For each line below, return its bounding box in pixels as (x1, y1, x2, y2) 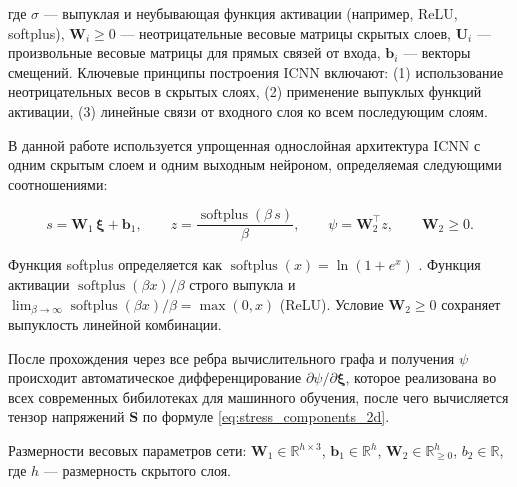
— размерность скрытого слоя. (43, 459, 231, 480)
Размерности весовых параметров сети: (8, 440, 247, 461)
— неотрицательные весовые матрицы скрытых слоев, (120, 22, 452, 43)
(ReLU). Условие (279, 293, 384, 314)
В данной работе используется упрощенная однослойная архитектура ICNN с (8, 134, 481, 155)
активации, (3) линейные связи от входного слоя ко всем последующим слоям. (8, 100, 488, 121)
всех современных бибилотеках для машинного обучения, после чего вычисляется (8, 386, 509, 407)
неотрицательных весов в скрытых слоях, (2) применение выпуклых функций (8, 81, 482, 102)
